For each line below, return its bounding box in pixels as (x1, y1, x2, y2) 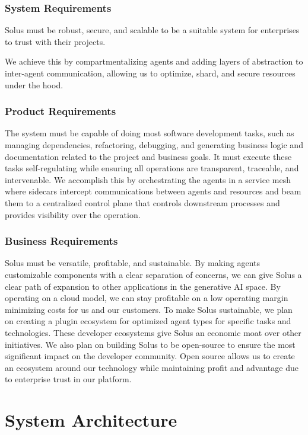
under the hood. (5, 78, 63, 91)
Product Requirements (5, 104, 116, 119)
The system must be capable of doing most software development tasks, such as (5, 127, 294, 139)
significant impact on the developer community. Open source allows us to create (5, 350, 295, 362)
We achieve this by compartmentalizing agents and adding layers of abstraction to (5, 55, 303, 68)
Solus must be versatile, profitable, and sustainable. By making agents (5, 257, 261, 269)
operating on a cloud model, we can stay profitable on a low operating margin (5, 292, 288, 304)
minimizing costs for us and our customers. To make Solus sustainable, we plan (5, 303, 293, 315)
